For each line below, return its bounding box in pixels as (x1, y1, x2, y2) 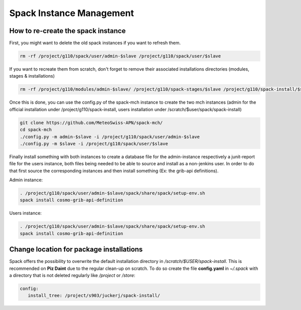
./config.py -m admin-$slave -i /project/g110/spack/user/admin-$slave (20, 134, 200, 140)
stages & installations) (9, 73, 55, 79)
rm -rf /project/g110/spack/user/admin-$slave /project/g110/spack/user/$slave (20, 53, 221, 59)
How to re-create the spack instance (9, 27, 126, 35)
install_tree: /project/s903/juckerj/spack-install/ (28, 293, 161, 298)
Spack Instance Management (9, 8, 134, 19)
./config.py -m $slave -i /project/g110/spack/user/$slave (20, 141, 168, 146)
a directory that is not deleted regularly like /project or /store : (9, 272, 135, 278)
